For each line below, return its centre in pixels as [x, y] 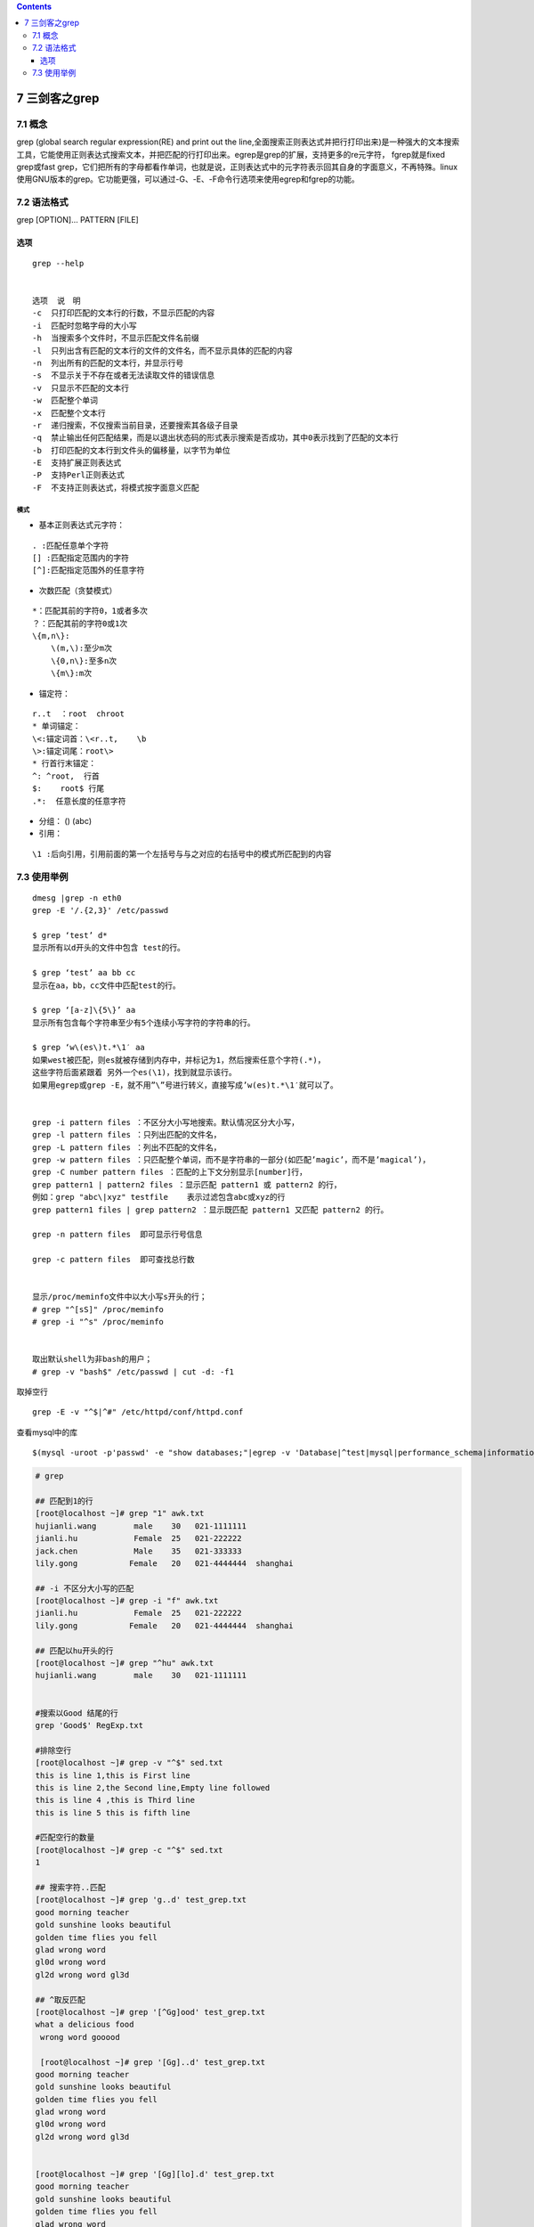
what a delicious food [85, 2025]
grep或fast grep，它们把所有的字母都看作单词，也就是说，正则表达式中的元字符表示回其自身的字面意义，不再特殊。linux [237, 167]
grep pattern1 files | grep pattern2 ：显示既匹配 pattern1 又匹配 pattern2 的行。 [210, 1210]
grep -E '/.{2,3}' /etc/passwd [101, 910]
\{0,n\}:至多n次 [84, 661]
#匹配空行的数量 [65, 1838]
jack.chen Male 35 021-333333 [138, 1551]
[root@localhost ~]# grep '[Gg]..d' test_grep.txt [153, 2062]
